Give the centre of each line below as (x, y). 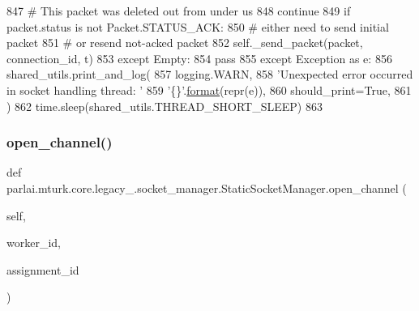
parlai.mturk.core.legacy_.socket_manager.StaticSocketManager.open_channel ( (207, 187)
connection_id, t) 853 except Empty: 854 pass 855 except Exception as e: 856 (199, 58)
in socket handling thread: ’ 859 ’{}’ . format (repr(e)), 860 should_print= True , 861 (209, 89)
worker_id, (34, 243)
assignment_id (43, 269)
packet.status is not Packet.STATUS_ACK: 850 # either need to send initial (198, 26)
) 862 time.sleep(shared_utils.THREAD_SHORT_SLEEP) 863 (165, 106)
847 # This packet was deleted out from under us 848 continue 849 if (179, 11)
